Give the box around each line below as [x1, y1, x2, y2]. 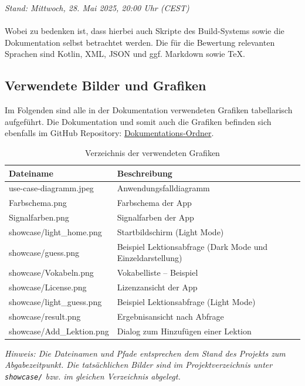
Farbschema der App [117, 197, 192, 209]
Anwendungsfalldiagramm [117, 182, 210, 194]
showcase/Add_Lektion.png [9, 324, 109, 337]
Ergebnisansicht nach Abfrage [117, 310, 224, 322]
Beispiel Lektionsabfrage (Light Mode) [117, 295, 256, 307]
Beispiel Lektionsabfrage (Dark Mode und [117, 240, 268, 252]
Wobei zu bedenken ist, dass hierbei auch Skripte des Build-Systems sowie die [5, 25, 284, 37]
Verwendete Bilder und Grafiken [5, 76, 206, 94]
